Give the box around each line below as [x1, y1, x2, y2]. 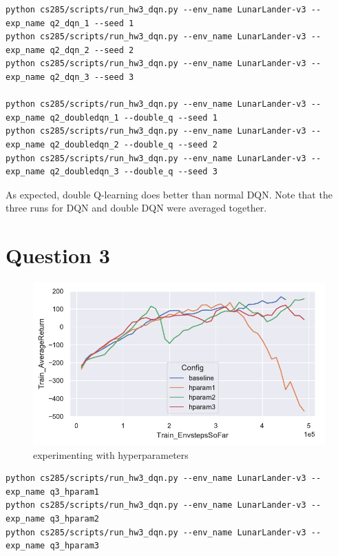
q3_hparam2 [50, 513, 100, 524]
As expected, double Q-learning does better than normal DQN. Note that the [6, 187, 332, 201]
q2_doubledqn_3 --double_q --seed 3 [50, 167, 218, 177]
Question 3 [6, 241, 110, 269]
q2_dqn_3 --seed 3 [50, 72, 134, 82]
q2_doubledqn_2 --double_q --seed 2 [50, 139, 218, 150]
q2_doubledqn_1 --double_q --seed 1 [50, 112, 218, 123]
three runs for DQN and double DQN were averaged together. [6, 200, 267, 215]
